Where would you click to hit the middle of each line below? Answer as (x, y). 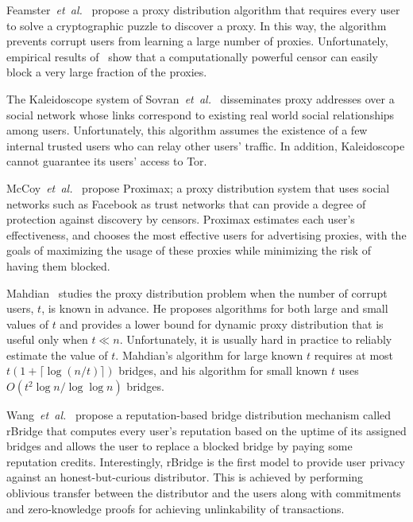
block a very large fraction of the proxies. (107, 72)
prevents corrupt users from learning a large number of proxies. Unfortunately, (197, 41)
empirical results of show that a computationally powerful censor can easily (192, 56)
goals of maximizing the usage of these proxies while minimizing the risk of (189, 250)
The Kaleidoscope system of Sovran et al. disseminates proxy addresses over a (201, 98)
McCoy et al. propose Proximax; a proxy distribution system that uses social (198, 187)
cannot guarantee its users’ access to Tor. (107, 161)
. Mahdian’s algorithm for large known (209, 354)
